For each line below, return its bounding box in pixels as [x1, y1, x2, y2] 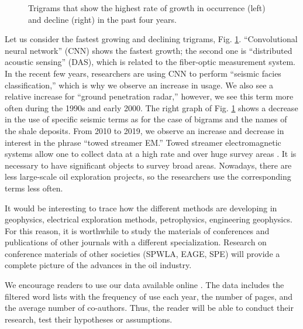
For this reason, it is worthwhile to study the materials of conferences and [5, 224, 270, 237]
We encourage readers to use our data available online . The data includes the [5, 279, 284, 291]
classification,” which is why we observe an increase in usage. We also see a [5, 78, 274, 91]
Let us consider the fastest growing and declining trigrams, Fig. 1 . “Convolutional [5, 33, 298, 45]
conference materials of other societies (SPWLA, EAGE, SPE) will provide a [5, 247, 280, 259]
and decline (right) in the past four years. [28, 13, 177, 25]
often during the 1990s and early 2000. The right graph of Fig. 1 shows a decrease [5, 101, 298, 114]
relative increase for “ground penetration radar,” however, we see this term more [5, 90, 294, 102]
